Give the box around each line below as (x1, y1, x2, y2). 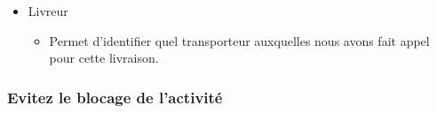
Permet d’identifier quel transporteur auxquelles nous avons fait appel (49, 31, 430, 49)
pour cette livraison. (49, 49, 159, 67)
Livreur (28, 2, 68, 19)
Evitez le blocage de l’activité (7, 86, 223, 108)
